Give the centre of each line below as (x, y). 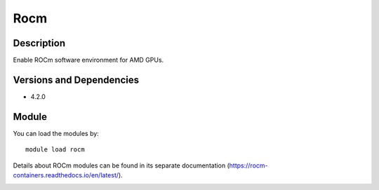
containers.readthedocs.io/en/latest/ (66, 175)
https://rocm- (248, 165)
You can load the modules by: (56, 133)
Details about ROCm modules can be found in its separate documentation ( (121, 165)
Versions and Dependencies (76, 80)
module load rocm (55, 150)
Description (39, 43)
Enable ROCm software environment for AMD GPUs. (88, 60)
